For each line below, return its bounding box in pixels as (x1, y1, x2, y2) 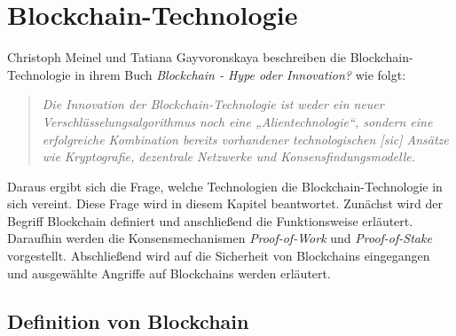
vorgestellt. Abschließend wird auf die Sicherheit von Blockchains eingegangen (7, 246, 430, 265)
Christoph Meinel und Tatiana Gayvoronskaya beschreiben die (7, 48, 346, 66)
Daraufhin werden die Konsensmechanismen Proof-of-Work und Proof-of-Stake (7, 229, 432, 247)
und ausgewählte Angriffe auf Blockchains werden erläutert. (7, 263, 331, 282)
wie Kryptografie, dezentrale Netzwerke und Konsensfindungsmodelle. (42, 147, 415, 166)
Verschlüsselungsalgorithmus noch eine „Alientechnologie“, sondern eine (42, 112, 433, 130)
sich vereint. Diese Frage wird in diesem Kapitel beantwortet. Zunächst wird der (7, 194, 443, 213)
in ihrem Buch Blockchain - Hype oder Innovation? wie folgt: (75, 65, 406, 83)
